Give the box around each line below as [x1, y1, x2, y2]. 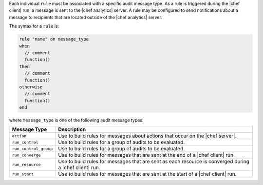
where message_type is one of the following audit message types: [9, 117, 144, 123]
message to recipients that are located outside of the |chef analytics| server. [9, 14, 163, 20]
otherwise [19, 84, 43, 90]
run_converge [12, 152, 41, 158]
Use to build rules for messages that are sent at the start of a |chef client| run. [58, 171, 237, 178]
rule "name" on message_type [19, 37, 89, 42]
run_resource [12, 162, 41, 167]
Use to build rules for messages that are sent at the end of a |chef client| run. [58, 152, 235, 159]
